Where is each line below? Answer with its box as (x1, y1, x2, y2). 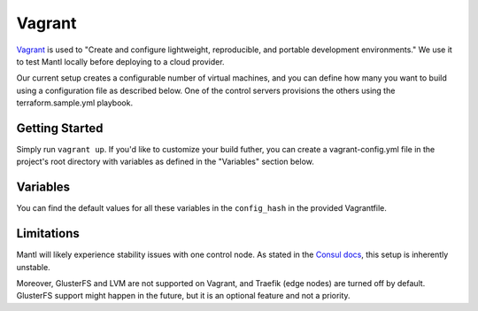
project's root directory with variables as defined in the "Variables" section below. (16, 156, 314, 167)
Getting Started (16, 121, 104, 136)
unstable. (16, 261, 50, 272)
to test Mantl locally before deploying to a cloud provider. (16, 56, 225, 66)
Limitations (16, 226, 80, 241)
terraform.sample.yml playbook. (16, 97, 133, 108)
